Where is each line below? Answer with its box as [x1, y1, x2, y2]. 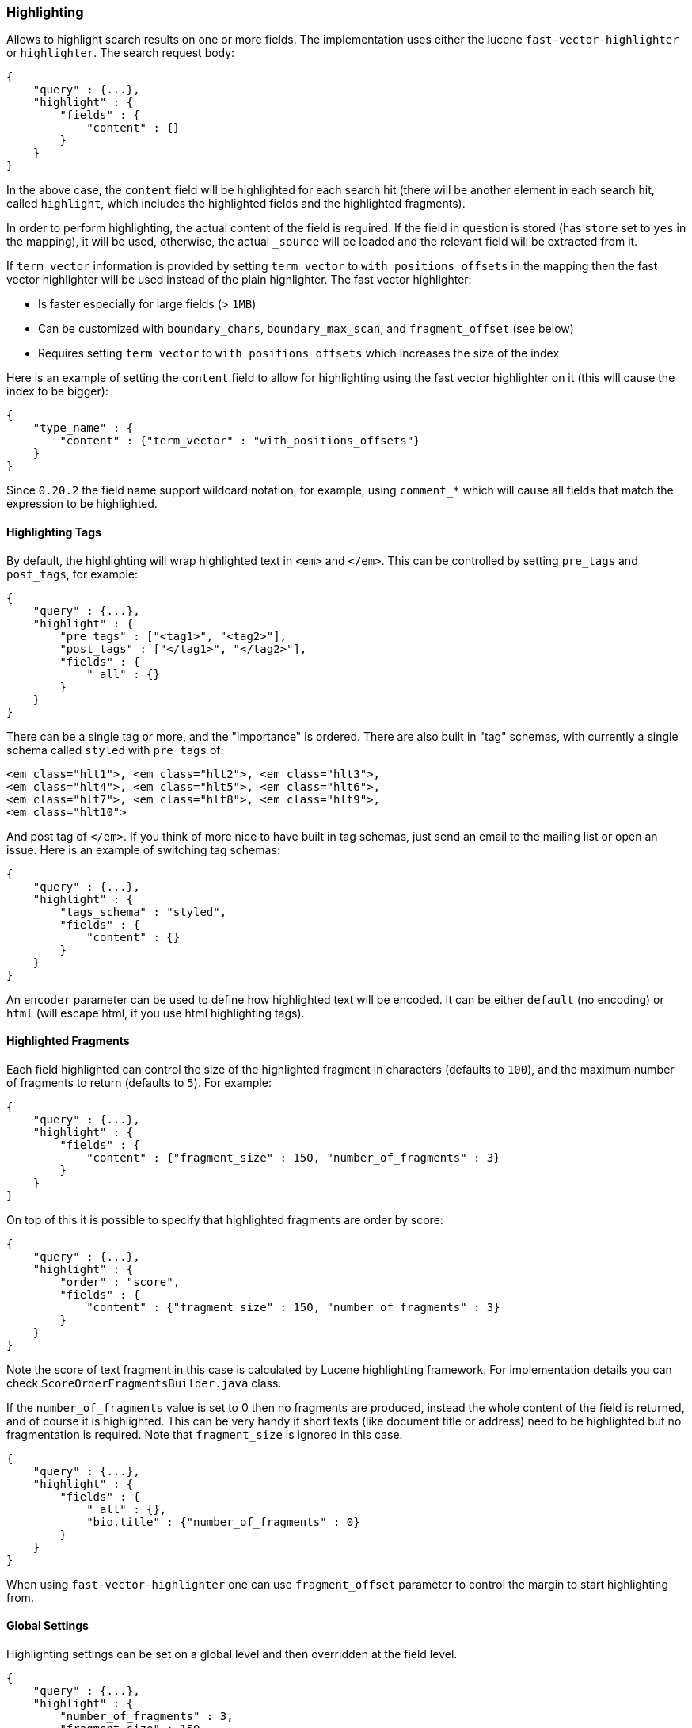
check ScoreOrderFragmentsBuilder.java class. [6, 1375, 282, 1390]
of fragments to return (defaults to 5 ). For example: [6, 1075, 272, 1089]
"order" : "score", [59, 1275, 181, 1288]
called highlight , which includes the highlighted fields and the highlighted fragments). [6, 196, 466, 211]
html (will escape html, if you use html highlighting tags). [6, 1005, 305, 1020]
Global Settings [6, 1619, 89, 1633]
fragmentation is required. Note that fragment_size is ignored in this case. [6, 1427, 403, 1441]
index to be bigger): [6, 384, 108, 399]
